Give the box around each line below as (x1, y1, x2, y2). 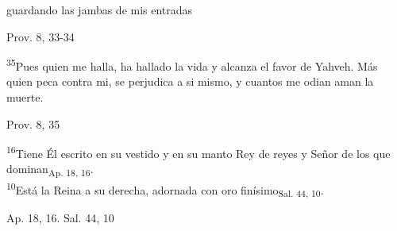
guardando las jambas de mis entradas (6, 2, 193, 17)
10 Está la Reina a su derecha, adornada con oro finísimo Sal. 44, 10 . (6, 179, 324, 200)
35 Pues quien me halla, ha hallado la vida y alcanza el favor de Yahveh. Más (6, 56, 378, 74)
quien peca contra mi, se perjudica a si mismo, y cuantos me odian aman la (6, 73, 374, 90)
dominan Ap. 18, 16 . (6, 160, 94, 179)
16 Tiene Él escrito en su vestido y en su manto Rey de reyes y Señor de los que (6, 143, 391, 161)
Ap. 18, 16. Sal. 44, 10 (6, 210, 114, 226)
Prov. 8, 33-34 (6, 28, 75, 44)
